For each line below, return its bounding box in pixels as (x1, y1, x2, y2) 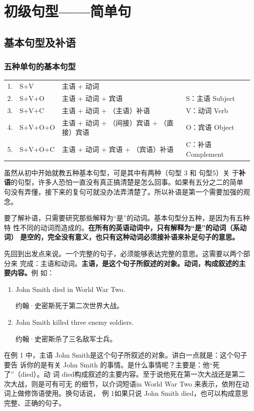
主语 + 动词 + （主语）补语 (62, 105, 150, 115)
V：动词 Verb (186, 105, 228, 115)
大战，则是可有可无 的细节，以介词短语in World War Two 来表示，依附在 (10, 378, 242, 388)
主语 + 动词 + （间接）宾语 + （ (62, 117, 167, 127)
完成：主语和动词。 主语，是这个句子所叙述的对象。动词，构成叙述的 (20, 258, 239, 268)
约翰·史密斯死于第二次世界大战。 (15, 300, 124, 311)
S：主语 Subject (186, 93, 235, 103)
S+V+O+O (19, 122, 55, 132)
